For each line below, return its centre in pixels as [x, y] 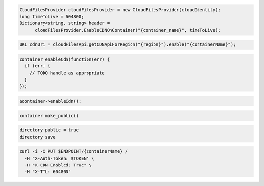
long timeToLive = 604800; [52, 16]
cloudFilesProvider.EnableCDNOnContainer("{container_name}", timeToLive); [128, 30]
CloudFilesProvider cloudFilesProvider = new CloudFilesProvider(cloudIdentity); [120, 10]
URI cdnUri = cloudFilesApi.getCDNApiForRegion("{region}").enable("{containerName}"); [128, 45]
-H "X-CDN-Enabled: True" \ [58, 165]
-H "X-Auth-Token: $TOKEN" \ [60, 158]
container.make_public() [49, 115]
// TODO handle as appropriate [67, 73]
